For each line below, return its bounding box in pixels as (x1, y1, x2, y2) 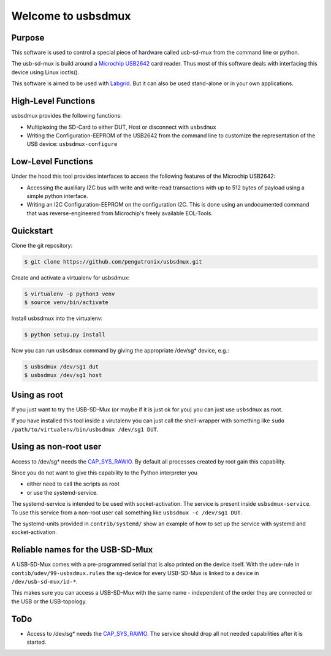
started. (26, 638, 47, 646)
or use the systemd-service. (26, 489, 98, 496)
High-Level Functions (11, 96, 96, 107)
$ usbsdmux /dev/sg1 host (24, 372, 102, 379)
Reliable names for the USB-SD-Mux (11, 544, 153, 555)
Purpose (11, 32, 45, 43)
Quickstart (11, 226, 53, 236)
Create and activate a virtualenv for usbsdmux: (11, 273, 130, 281)
